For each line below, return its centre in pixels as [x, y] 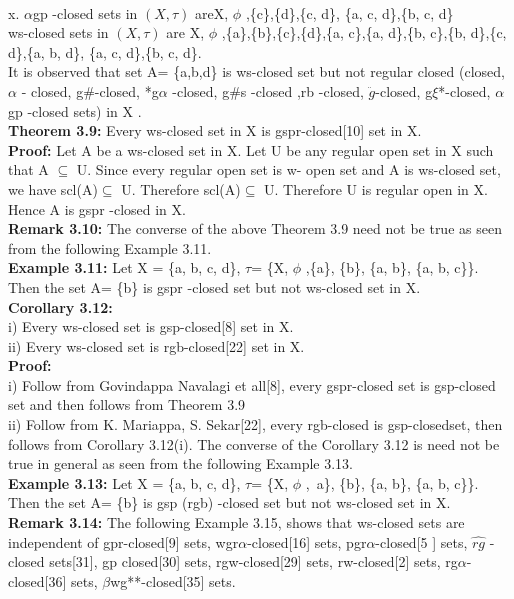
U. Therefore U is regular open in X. [376, 188]
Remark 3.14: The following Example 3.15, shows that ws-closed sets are [236, 522]
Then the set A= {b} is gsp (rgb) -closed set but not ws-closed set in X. [229, 502]
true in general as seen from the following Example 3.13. [181, 463]
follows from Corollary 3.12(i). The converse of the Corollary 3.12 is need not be [254, 443]
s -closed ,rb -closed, [302, 90]
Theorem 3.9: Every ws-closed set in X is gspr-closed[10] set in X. [215, 130]
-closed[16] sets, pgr [307, 541]
